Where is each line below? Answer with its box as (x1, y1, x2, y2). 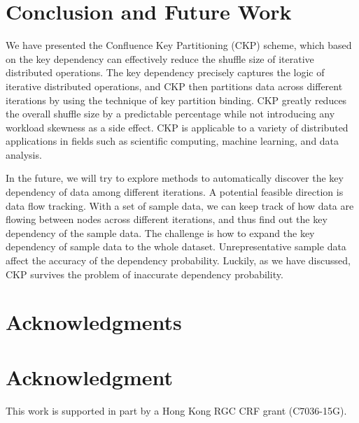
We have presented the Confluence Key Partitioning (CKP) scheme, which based (6, 38, 352, 52)
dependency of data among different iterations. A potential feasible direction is (6, 185, 344, 199)
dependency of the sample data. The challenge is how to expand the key (6, 225, 315, 240)
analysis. (6, 147, 42, 162)
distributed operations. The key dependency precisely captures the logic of (6, 65, 325, 80)
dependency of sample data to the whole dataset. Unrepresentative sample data (6, 239, 346, 254)
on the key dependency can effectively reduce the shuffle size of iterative (6, 51, 314, 66)
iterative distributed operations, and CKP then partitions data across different (6, 78, 343, 93)
